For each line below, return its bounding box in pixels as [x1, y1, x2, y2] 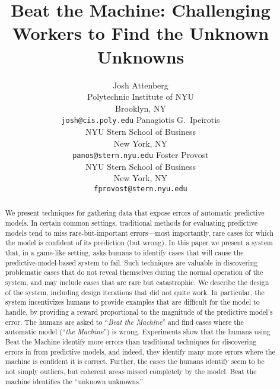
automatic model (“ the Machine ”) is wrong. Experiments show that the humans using [5, 327, 271, 337]
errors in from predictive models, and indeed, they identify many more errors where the [5, 346, 275, 356]
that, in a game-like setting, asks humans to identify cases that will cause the [5, 248, 244, 258]
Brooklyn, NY [115, 102, 166, 114]
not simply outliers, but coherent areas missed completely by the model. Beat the [5, 366, 257, 376]
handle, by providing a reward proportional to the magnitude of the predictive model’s [5, 306, 273, 317]
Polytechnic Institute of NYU [87, 90, 194, 103]
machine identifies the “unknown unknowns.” [5, 376, 144, 386]
